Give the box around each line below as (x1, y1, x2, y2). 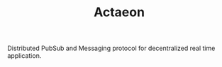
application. (7, 51, 42, 60)
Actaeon (93, 4, 145, 20)
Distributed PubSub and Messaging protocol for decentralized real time (7, 44, 216, 53)
